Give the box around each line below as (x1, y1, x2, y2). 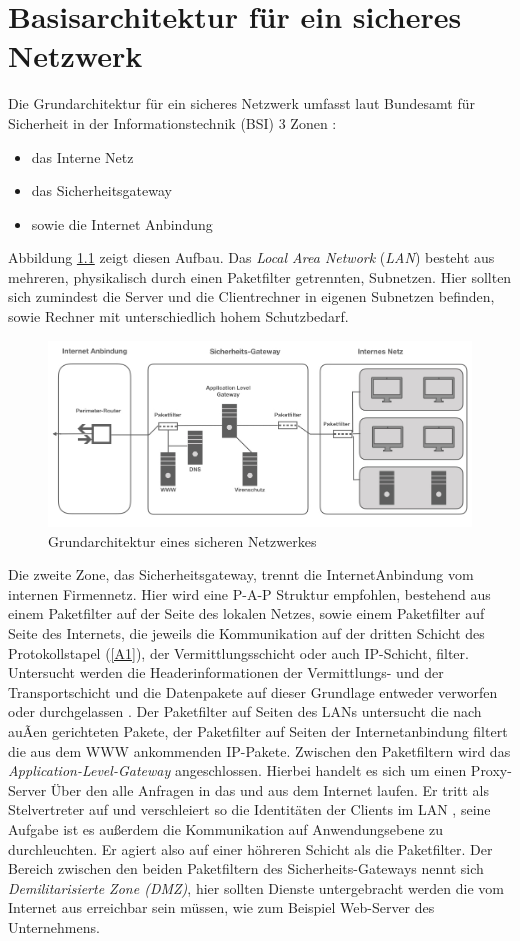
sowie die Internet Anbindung (31, 213, 213, 234)
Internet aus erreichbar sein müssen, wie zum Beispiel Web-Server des (8, 897, 435, 918)
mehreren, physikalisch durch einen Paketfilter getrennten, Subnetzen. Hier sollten (8, 266, 512, 287)
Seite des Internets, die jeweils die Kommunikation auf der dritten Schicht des (8, 622, 485, 643)
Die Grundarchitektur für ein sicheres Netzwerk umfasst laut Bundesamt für (8, 93, 476, 114)
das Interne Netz (31, 146, 134, 167)
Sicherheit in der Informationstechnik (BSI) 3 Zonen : (8, 112, 337, 133)
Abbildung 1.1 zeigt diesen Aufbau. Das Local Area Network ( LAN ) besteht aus (8, 247, 495, 268)
